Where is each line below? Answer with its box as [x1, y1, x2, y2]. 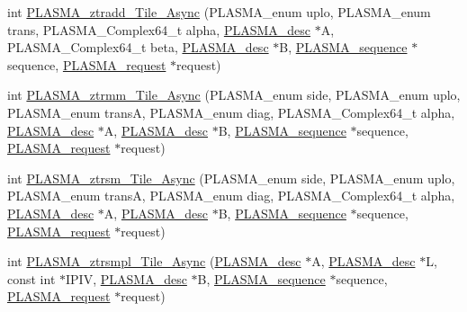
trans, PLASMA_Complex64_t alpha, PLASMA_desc [7, 20, 311, 39]
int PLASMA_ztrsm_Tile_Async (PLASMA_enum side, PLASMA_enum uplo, [7, 168, 455, 187]
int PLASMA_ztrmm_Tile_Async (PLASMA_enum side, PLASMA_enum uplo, [7, 85, 461, 104]
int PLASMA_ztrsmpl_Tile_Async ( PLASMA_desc [7, 252, 301, 271]
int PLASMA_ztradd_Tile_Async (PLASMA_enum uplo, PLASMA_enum [7, 3, 431, 21]
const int [7, 269, 56, 288]
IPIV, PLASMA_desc [66, 269, 187, 288]
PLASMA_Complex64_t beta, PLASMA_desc [7, 38, 269, 57]
